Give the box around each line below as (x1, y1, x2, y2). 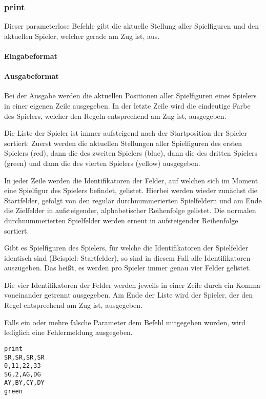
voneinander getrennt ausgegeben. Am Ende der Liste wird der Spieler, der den (4, 289, 253, 300)
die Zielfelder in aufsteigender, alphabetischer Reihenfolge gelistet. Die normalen (4, 205, 256, 216)
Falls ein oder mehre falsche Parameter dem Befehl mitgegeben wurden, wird (4, 317, 246, 327)
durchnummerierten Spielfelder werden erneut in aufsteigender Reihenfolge (4, 215, 238, 225)
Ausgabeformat (4, 71, 59, 81)
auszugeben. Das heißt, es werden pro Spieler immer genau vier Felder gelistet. (4, 262, 251, 273)
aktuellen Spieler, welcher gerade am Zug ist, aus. (4, 30, 160, 41)
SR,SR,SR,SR (4, 353, 45, 361)
